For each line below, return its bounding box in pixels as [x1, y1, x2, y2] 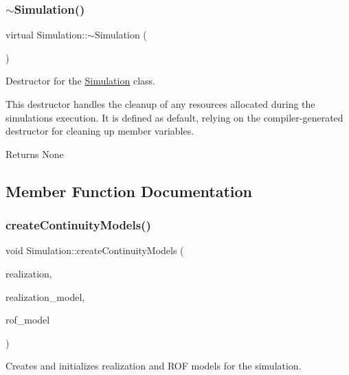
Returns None [5, 146, 64, 161]
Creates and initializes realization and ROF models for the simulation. [5, 359, 302, 373]
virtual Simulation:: [5, 27, 88, 42]
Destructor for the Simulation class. [5, 73, 155, 88]
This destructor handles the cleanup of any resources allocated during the [5, 97, 315, 111]
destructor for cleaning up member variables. [5, 124, 194, 138]
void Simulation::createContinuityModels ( [5, 243, 184, 258]
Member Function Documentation [5, 180, 253, 201]
